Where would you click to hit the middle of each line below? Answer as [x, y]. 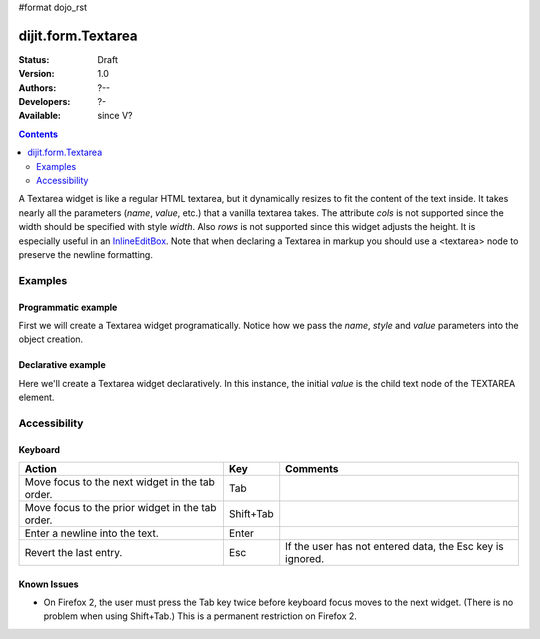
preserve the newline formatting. [86, 254]
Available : [40, 116]
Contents [38, 134]
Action [40, 469]
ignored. [305, 559]
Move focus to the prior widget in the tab [120, 508]
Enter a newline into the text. [91, 533]
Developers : [44, 102]
